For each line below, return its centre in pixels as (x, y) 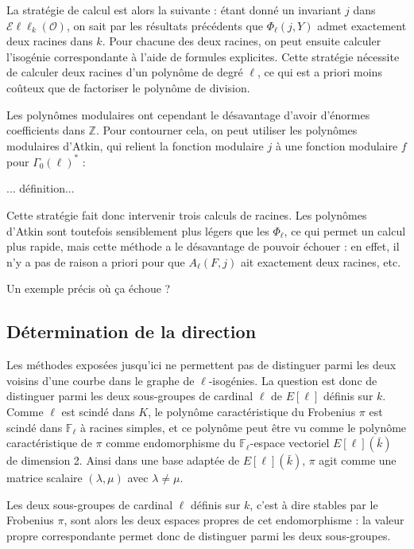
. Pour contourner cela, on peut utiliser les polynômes (226, 130)
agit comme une (358, 460)
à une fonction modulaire (337, 145)
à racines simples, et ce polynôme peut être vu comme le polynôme (243, 427)
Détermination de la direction (132, 331)
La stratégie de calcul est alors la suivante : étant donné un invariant (174, 10)
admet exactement (362, 25)
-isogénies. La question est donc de (293, 380)
